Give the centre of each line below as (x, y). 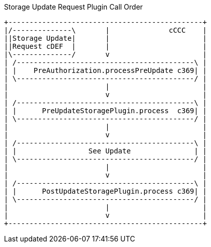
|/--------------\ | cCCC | (105, 30)
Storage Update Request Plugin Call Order (73, 7)
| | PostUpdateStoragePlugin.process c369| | (105, 191)
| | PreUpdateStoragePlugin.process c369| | (105, 111)
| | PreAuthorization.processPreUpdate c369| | (105, 70)
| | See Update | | (105, 151)
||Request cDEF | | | (105, 46)
